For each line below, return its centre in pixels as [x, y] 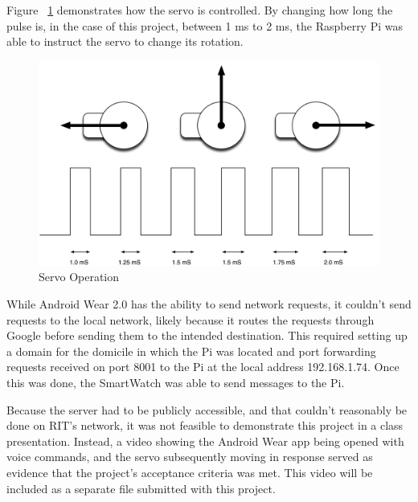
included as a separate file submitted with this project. [141, 488]
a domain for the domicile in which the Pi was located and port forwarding [191, 351]
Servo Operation [79, 277]
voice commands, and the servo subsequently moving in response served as [190, 457]
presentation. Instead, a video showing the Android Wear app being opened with [205, 441]
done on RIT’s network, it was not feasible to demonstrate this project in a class [205, 425]
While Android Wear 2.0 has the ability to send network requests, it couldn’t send [209, 304]
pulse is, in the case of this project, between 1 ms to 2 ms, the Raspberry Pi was [205, 25]
